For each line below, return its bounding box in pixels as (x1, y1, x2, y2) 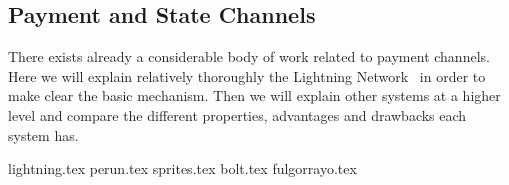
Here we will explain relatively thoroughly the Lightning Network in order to (8, 65, 486, 86)
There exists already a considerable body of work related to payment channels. (8, 46, 490, 67)
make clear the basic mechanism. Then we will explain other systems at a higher (8, 85, 501, 106)
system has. (8, 124, 79, 145)
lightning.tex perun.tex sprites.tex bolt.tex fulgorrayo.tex (8, 158, 357, 179)
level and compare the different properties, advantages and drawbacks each (8, 104, 467, 125)
